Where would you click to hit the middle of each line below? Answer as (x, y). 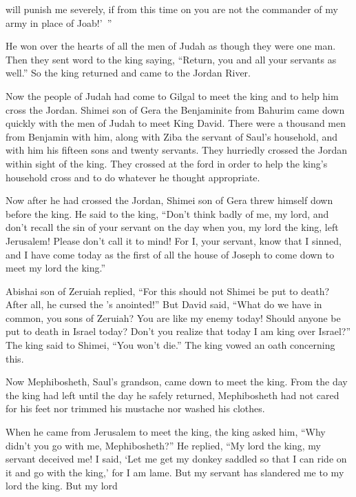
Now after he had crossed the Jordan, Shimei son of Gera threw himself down (169, 200)
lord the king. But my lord (62, 486)
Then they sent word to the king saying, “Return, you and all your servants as (171, 59)
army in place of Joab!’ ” (59, 22)
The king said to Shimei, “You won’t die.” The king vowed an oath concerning (170, 345)
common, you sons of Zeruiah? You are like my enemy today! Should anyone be (173, 317)
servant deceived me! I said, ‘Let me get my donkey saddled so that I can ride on (176, 459)
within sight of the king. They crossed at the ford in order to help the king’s (167, 163)
